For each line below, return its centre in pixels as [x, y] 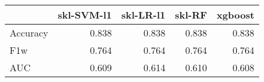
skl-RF [191, 15]
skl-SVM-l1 [85, 15]
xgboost [235, 15]
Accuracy [29, 33]
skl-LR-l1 [143, 15]
